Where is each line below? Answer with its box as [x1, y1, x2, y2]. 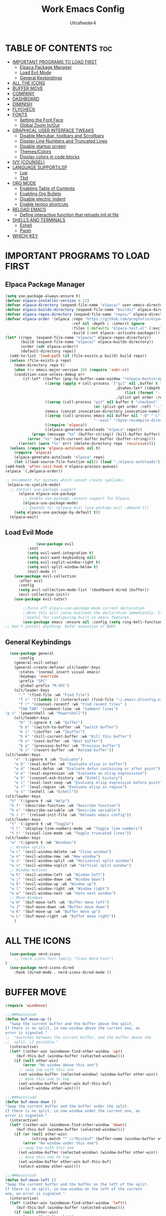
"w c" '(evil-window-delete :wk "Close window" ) [9, 849, 112, 854]
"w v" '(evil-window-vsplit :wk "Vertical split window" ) [9, 863, 132, 868]
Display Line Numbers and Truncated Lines [19, 138, 108, 144]
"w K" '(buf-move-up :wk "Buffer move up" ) [9, 909, 100, 914]
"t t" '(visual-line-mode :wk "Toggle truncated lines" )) [9, 831, 132, 836]
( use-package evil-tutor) [14, 597, 68, 602]
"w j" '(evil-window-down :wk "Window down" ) [9, 877, 105, 882]
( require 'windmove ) [5, 1003, 48, 1008]
